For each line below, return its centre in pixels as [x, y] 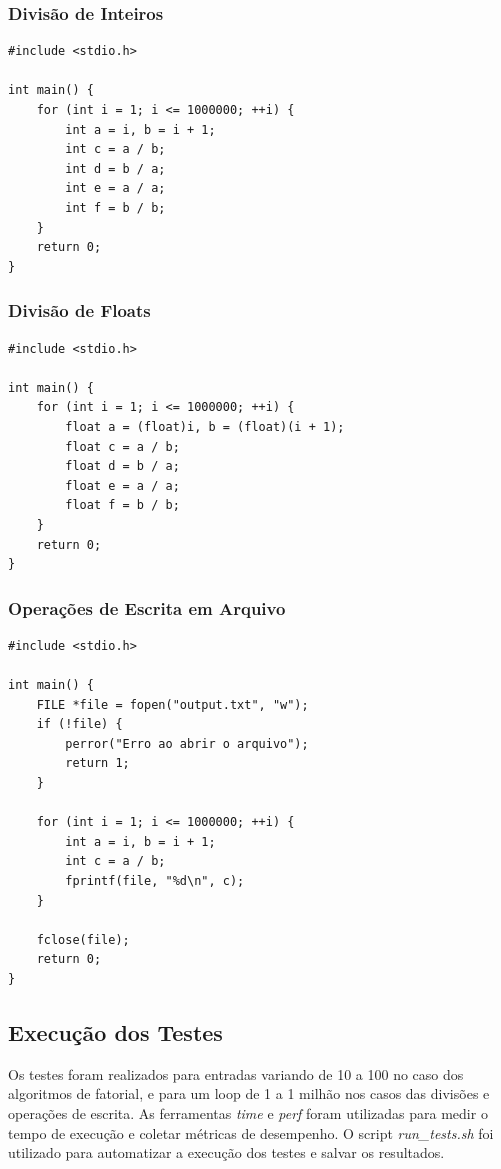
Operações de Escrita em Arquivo [147, 607]
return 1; [97, 763]
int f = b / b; [115, 207]
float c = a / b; [122, 446]
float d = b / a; [122, 466]
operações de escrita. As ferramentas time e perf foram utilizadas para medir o [248, 1112]
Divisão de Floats [79, 310]
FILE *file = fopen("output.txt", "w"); [172, 704]
